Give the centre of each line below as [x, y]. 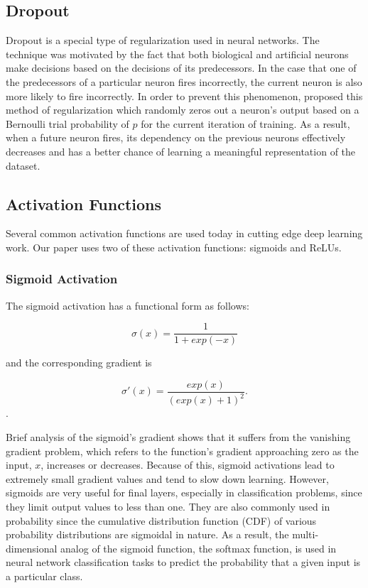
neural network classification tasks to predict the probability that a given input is [183, 562]
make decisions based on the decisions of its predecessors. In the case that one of [181, 68]
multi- [305, 534]
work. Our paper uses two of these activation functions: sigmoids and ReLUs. [174, 247]
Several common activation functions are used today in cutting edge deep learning [184, 233]
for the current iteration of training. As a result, [245, 123]
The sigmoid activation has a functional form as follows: [128, 305]
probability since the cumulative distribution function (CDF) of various [161, 520]
